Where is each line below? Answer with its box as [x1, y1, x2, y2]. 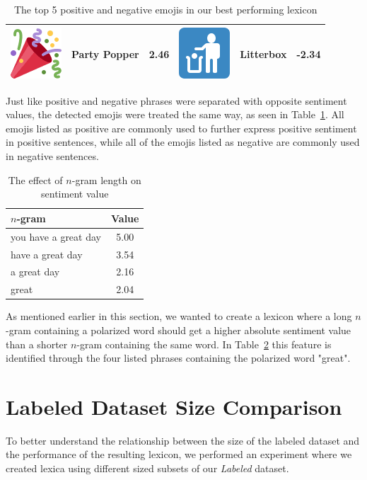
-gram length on [71, 172, 141, 187]
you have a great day [11, 229, 101, 244]
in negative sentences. [6, 149, 99, 164]
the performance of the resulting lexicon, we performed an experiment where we [6, 447, 352, 462]
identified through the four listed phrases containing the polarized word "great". [6, 350, 351, 365]
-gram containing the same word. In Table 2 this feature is [76, 336, 332, 351]
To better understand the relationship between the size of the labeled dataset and [6, 433, 360, 447]
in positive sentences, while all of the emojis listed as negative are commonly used [6, 135, 360, 149]
